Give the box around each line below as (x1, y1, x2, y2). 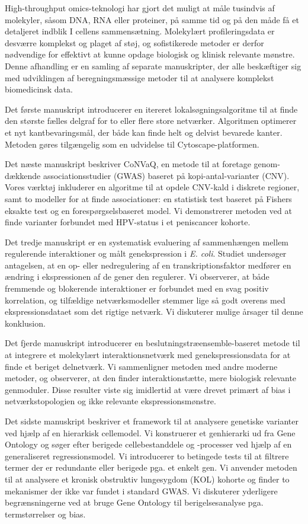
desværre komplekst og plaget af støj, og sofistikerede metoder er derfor (5, 36, 264, 49)
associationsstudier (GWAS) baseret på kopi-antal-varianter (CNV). (43, 169, 290, 181)
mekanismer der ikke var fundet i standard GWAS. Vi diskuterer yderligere (5, 484, 278, 497)
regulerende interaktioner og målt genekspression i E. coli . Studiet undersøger (5, 247, 287, 260)
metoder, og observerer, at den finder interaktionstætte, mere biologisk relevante (5, 372, 297, 384)
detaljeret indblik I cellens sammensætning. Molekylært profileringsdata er (5, 25, 275, 37)
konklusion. (5, 317, 46, 329)
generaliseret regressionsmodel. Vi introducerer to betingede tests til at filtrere (5, 449, 289, 462)
